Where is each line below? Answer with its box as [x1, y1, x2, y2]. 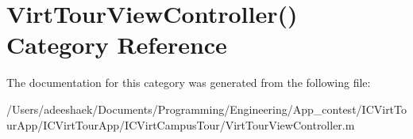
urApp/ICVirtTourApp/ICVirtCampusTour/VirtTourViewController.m [6, 116, 355, 133]
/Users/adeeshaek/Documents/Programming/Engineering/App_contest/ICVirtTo [6, 100, 407, 117]
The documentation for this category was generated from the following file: [6, 74, 371, 91]
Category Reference [6, 28, 227, 61]
